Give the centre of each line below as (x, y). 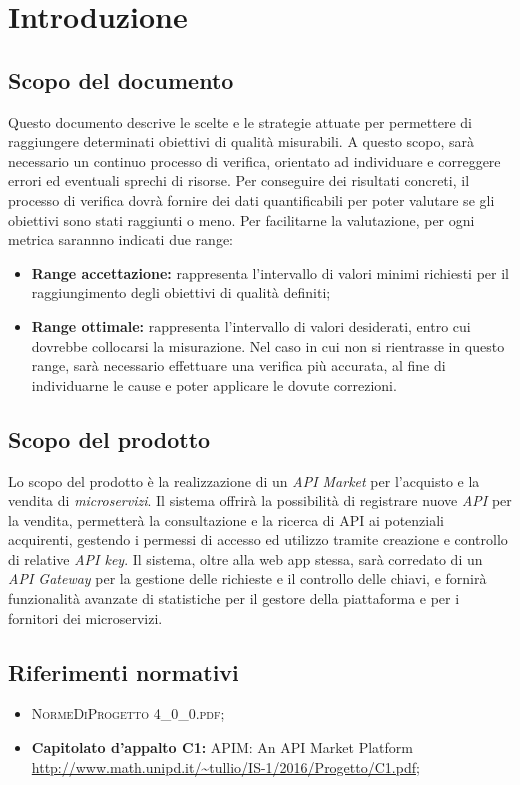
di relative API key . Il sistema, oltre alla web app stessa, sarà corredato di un (245, 558)
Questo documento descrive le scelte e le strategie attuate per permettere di (240, 121)
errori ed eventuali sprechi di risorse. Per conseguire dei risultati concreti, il (239, 180)
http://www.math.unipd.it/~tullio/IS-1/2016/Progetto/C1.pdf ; (225, 766)
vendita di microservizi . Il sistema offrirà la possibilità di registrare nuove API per (260, 500)
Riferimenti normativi (123, 671)
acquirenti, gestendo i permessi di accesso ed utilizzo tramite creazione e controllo (258, 539)
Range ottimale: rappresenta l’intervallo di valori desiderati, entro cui (251, 325)
